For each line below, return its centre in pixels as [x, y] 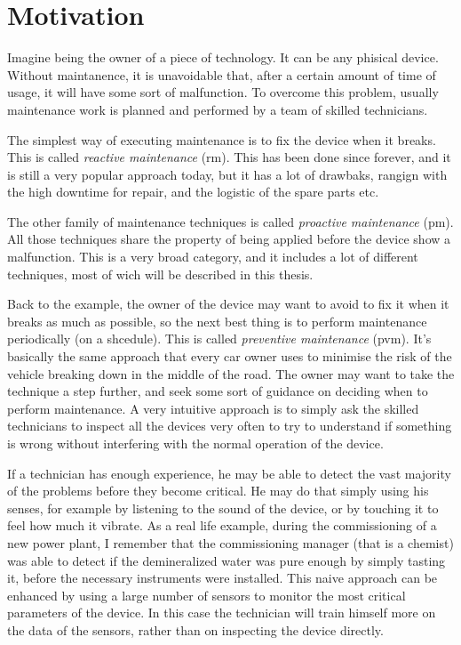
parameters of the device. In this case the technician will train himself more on [222, 613]
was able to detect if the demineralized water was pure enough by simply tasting [227, 560]
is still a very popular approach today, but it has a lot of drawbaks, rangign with [227, 174]
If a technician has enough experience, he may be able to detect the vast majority [229, 473]
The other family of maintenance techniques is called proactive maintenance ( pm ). [230, 221]
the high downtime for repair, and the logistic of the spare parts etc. [193, 192]
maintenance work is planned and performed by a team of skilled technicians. [218, 109]
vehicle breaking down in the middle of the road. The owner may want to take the [231, 373]
